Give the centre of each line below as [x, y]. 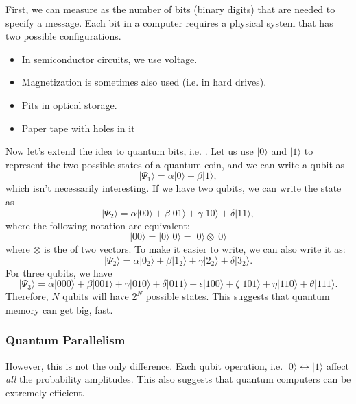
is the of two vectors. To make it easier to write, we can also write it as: [195, 249]
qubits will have [96, 296]
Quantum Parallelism [66, 340]
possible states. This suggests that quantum [238, 296]
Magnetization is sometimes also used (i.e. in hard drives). [144, 82]
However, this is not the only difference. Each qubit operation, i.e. [144, 365]
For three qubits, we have [59, 272]
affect [337, 365]
